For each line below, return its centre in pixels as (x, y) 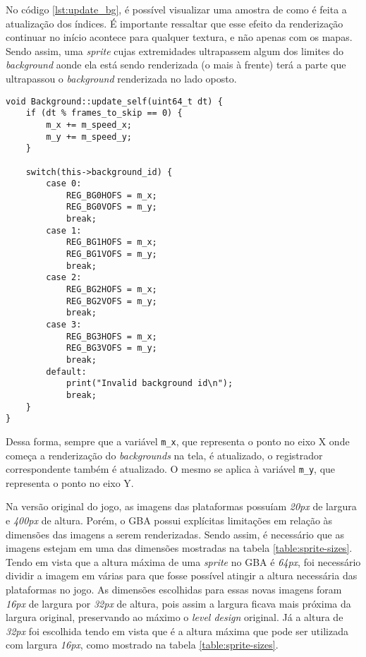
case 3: (64, 325)
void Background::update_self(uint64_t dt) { (114, 101)
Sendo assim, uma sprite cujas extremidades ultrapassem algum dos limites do (175, 50)
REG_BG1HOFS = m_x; (111, 242)
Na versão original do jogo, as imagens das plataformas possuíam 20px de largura (181, 506)
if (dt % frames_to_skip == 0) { (104, 113)
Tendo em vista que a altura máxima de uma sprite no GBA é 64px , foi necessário (183, 561)
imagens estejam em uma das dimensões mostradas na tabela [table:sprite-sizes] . (179, 548)
